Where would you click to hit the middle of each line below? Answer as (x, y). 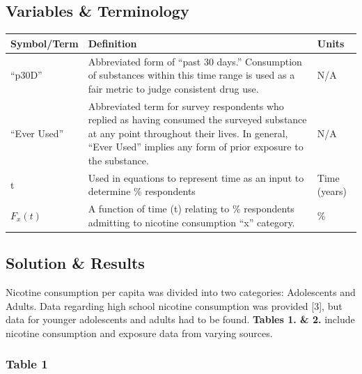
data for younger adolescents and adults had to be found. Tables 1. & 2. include (180, 319)
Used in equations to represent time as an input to (196, 177)
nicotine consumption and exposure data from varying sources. (139, 333)
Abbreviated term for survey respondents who (186, 106)
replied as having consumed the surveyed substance (197, 119)
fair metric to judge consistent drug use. (173, 88)
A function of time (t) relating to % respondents (191, 209)
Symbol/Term (45, 43)
